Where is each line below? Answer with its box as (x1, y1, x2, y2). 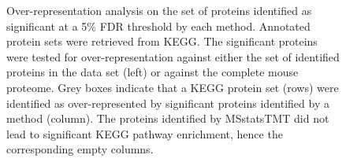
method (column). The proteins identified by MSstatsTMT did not (6, 110, 329, 127)
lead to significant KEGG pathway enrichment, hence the (6, 125, 283, 142)
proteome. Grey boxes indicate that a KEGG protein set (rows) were (6, 79, 339, 95)
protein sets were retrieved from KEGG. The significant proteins (6, 33, 318, 50)
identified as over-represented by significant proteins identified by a (6, 94, 329, 111)
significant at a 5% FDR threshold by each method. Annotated (6, 17, 311, 34)
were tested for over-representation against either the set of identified (6, 48, 340, 64)
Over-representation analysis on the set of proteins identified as (6, 2, 312, 18)
